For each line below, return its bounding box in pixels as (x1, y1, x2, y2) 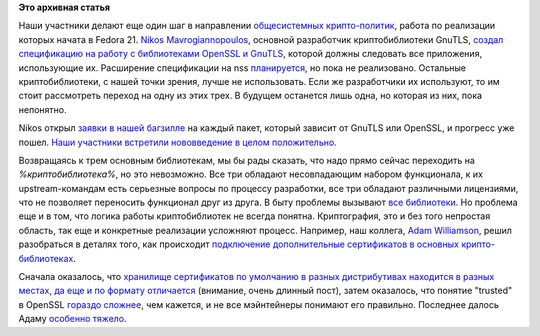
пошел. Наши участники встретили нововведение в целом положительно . (18, 136, 337, 148)
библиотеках (18, 252, 74, 264)
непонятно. (18, 103, 67, 115)
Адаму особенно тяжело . (18, 313, 127, 325)
